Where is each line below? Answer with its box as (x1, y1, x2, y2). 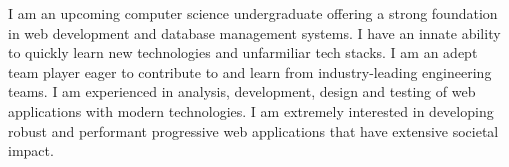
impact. (8, 140, 54, 161)
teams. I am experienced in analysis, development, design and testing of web (8, 81, 476, 102)
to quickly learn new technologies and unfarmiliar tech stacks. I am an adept (8, 42, 478, 63)
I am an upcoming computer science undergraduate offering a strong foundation (8, 3, 498, 23)
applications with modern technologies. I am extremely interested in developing (8, 100, 494, 121)
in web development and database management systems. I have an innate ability (8, 22, 501, 43)
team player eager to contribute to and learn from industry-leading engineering (8, 61, 492, 82)
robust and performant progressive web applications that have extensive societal (8, 120, 499, 141)
